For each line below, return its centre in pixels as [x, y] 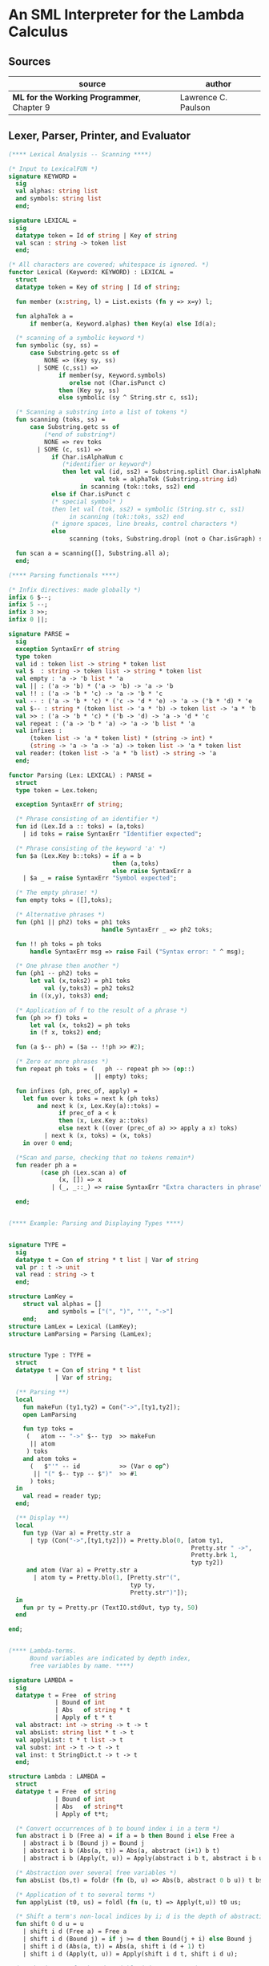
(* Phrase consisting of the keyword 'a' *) [91, 848]
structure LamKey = [41, 1297]
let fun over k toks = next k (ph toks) [91, 1098]
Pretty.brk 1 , [215, 1555]
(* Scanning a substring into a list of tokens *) [102, 412]
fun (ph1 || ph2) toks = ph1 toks [73, 922]
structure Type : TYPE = [50, 1355]
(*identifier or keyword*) [107, 464]
